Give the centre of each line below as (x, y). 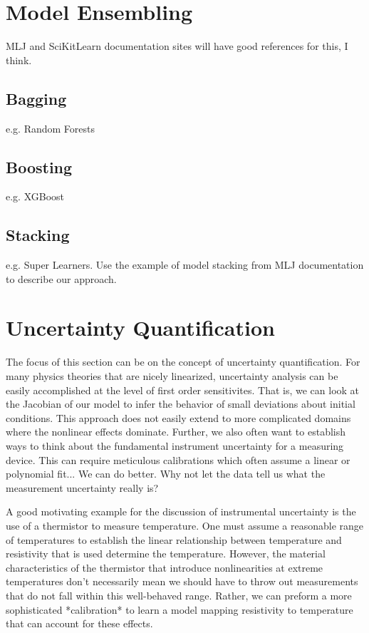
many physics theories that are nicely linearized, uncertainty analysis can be (172, 376)
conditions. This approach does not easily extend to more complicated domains (178, 417)
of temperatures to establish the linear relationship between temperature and (174, 539)
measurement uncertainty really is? (82, 487)
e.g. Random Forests (51, 128)
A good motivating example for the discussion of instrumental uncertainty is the (181, 511)
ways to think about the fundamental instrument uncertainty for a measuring (175, 445)
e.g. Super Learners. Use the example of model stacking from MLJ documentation (185, 265)
